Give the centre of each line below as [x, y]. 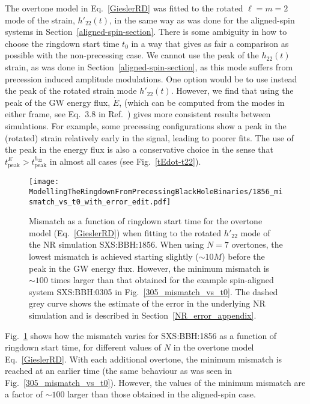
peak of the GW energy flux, [58, 102]
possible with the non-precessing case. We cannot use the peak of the [132, 55]
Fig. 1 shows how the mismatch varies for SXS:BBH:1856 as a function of [141, 335]
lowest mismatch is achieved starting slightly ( [114, 256]
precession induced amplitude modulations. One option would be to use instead [151, 78]
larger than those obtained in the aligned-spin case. [162, 394]
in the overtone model [214, 347]
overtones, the [257, 244]
